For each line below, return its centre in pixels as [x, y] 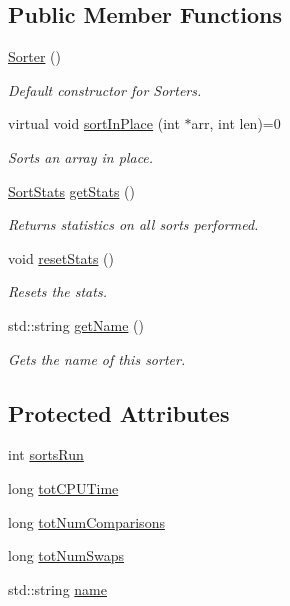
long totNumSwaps [66, 555]
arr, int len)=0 [236, 123]
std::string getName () [76, 324]
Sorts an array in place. [81, 156]
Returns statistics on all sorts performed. [133, 224]
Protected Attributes [119, 412]
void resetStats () [61, 257]
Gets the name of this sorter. [97, 358]
